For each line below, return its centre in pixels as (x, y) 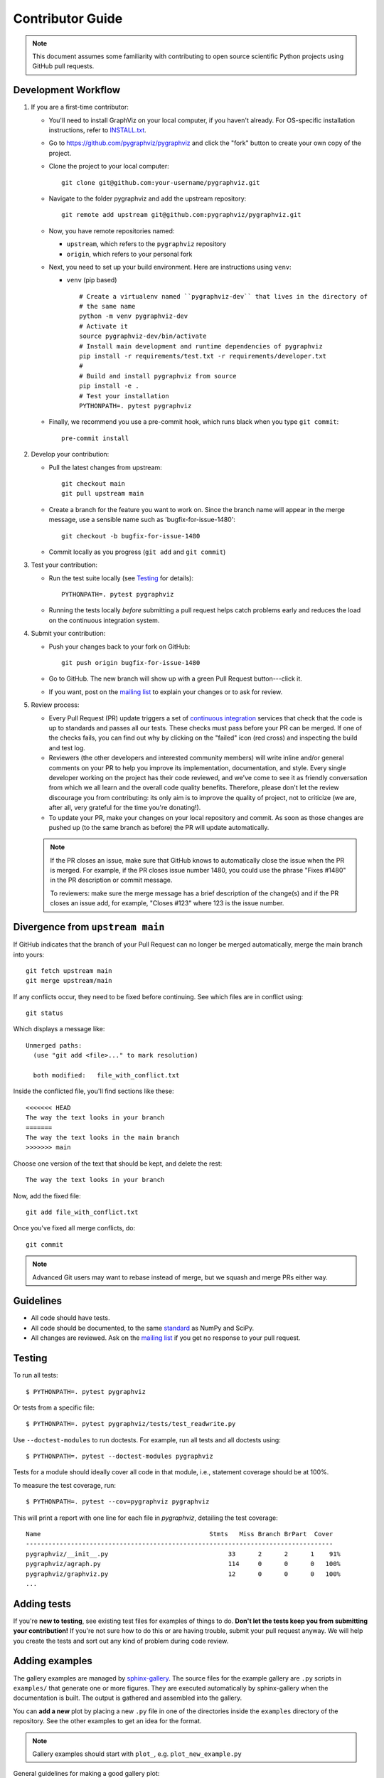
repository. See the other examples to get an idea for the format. (107, 1721)
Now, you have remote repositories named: (112, 230)
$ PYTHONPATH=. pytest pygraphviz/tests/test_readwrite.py (131, 1424)
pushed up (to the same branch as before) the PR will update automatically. (159, 827)
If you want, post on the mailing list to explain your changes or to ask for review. (166, 692)
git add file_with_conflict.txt (82, 1212)
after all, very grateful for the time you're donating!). (125, 808)
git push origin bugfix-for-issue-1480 (131, 663)
